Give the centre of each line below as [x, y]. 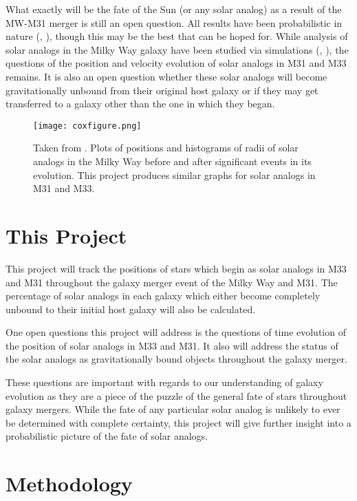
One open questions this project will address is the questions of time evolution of [176, 332]
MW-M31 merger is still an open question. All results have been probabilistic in [174, 22]
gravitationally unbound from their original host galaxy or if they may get [162, 90]
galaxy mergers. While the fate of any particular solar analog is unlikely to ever [173, 409]
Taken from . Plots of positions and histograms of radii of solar [166, 148]
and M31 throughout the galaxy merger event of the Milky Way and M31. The [172, 282]
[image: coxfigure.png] [87, 126]
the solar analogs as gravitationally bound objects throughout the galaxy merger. [176, 359]
